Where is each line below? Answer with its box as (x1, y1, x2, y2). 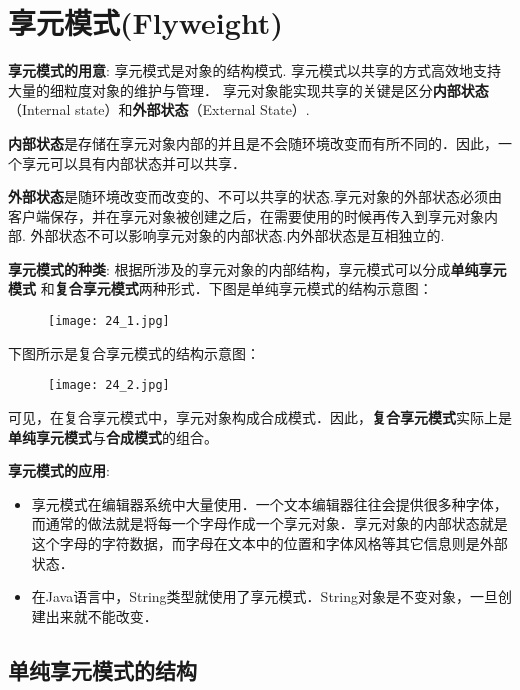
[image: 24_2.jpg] (48, 378, 170, 393)
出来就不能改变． (45, 605, 158, 626)
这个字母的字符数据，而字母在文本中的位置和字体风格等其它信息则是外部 (31, 532, 508, 553)
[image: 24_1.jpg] (48, 314, 170, 329)
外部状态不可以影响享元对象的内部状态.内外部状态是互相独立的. (30, 225, 445, 246)
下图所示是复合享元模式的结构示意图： (8, 342, 260, 363)
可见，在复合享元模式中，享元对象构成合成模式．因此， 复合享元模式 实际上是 (8, 406, 512, 427)
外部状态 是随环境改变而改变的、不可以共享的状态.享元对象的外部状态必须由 (8, 186, 502, 207)
